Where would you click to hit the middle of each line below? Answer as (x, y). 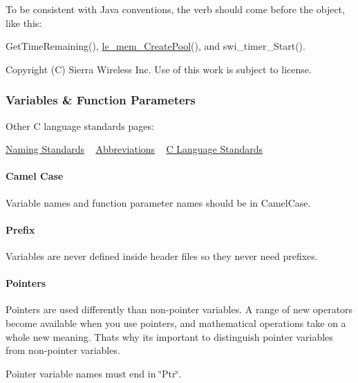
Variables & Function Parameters (101, 100)
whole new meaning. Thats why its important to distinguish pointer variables (169, 336)
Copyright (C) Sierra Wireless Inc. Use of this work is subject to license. (159, 69)
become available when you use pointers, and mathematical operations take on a (176, 323)
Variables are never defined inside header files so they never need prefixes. (162, 255)
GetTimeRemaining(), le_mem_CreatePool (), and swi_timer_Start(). (156, 46)
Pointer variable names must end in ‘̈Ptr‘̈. (94, 373)
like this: (24, 22)
